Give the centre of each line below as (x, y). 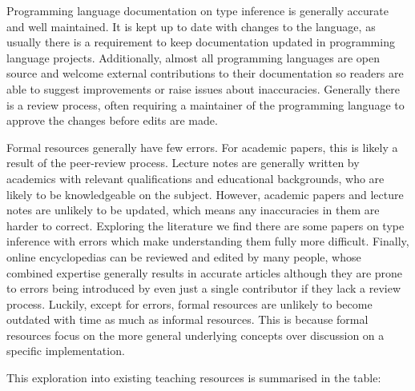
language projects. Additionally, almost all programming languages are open (193, 57)
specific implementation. (66, 351)
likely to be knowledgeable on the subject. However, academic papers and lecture (205, 194)
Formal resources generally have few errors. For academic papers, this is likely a (202, 147)
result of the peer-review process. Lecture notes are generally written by (183, 163)
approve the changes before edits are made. (112, 120)
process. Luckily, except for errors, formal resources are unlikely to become (189, 303)
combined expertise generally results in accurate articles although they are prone (205, 272)
